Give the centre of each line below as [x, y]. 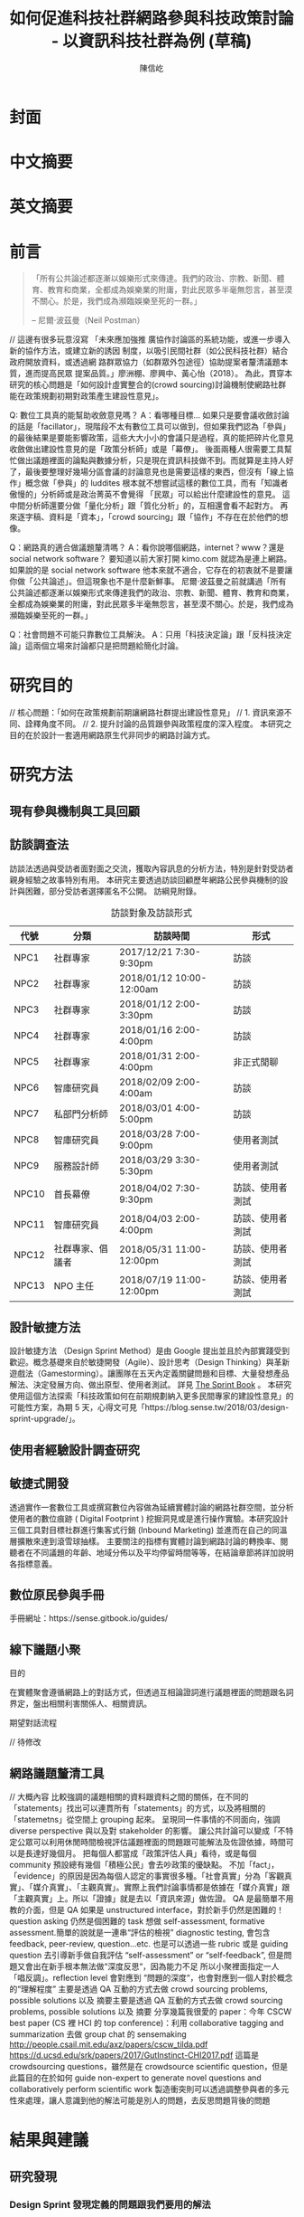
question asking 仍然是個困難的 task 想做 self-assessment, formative [137, 1921]
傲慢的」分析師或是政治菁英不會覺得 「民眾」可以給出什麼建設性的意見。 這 [150, 495]
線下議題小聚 [45, 1649]
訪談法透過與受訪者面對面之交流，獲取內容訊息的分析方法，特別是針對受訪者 [152, 868]
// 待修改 [26, 1742]
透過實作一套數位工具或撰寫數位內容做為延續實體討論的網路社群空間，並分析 [152, 1507]
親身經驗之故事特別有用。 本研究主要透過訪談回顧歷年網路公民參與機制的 [145, 879]
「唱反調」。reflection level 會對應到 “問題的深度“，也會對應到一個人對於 [143, 1978]
